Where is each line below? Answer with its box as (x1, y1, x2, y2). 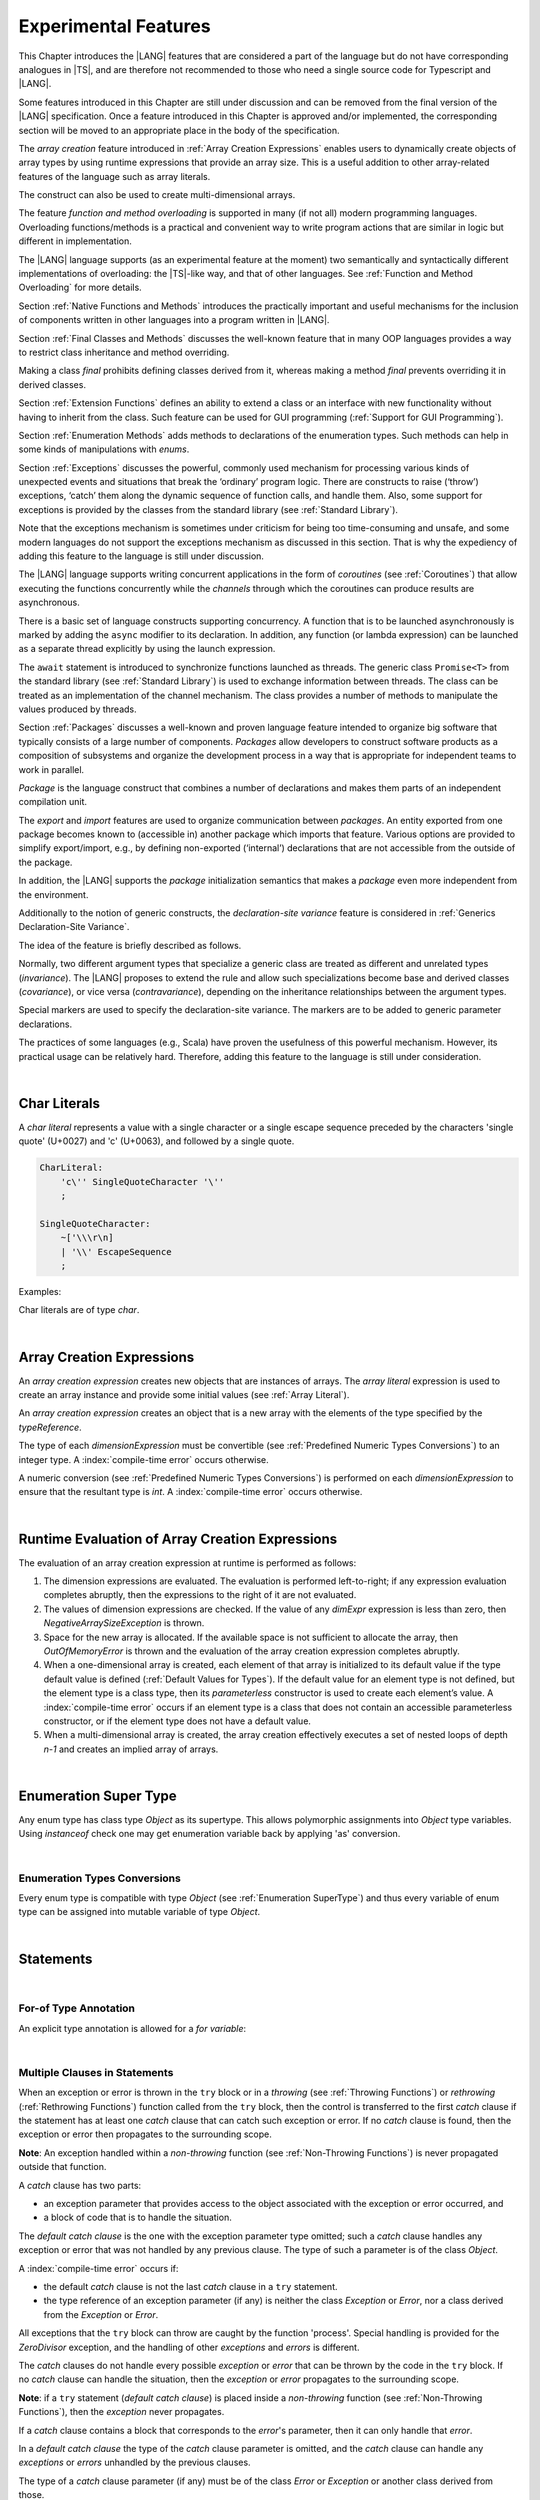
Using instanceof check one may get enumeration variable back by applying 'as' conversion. (18, 1828, 401, 1840)
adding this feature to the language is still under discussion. (18, 550, 265, 562)
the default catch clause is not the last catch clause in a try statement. (43, 2281, 339, 2292)
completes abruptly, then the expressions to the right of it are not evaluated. (43, 1589, 357, 1601)
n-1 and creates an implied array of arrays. (43, 1743, 219, 1755)
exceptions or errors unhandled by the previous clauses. (18, 2456, 251, 2469)
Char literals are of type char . (18, 1304, 140, 1316)
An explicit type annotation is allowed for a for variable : (18, 2022, 247, 2034)
